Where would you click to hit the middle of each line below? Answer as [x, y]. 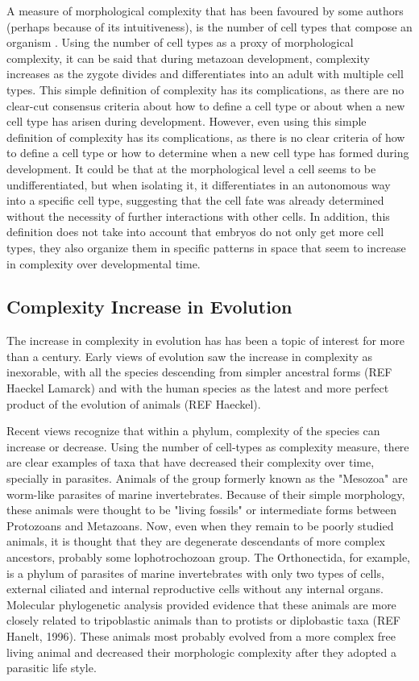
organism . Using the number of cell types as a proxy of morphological [180, 42]
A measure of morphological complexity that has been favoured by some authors [205, 10]
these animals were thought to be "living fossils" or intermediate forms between [201, 510]
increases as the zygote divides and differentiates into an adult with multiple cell [205, 74]
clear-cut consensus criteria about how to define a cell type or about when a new [206, 105]
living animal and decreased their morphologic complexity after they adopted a [202, 652]
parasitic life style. [52, 668]
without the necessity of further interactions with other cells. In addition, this [198, 216]
